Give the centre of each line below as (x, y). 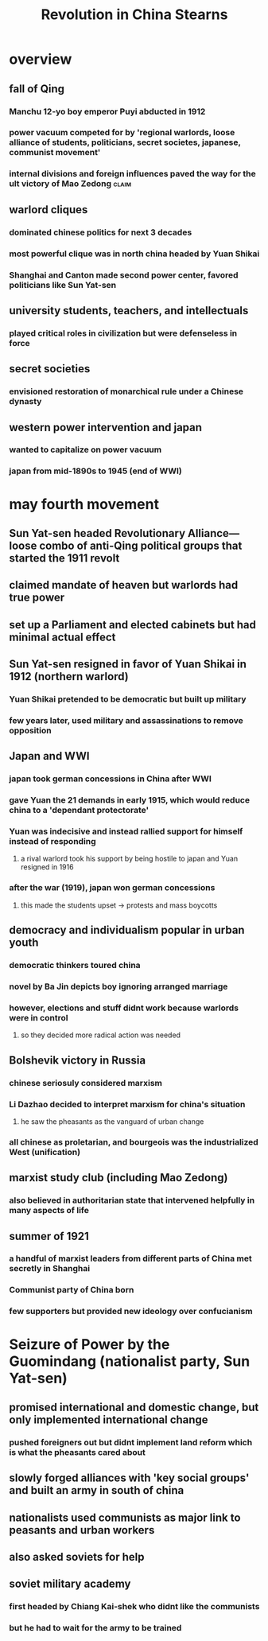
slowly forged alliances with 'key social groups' (129, 1478)
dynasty (25, 402)
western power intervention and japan (105, 427)
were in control (39, 1017)
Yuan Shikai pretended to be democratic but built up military (128, 699)
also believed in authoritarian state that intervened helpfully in (132, 1200)
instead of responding (52, 842)
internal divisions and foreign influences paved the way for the (133, 174)
